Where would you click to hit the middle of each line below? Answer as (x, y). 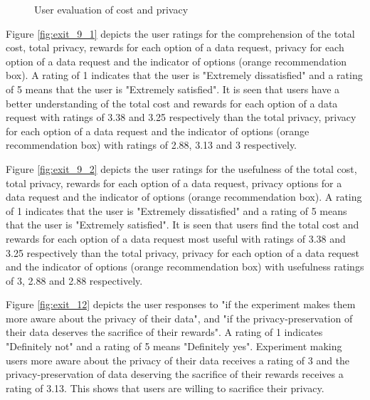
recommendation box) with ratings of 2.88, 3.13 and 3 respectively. (152, 145)
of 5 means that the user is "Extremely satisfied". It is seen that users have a (173, 89)
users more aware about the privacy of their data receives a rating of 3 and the (178, 360)
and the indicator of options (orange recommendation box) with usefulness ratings (185, 267)
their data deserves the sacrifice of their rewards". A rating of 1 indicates (164, 332)
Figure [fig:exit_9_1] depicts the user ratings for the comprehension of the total (180, 33)
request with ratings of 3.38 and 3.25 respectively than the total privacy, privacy (181, 117)
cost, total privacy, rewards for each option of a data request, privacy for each (175, 47)
